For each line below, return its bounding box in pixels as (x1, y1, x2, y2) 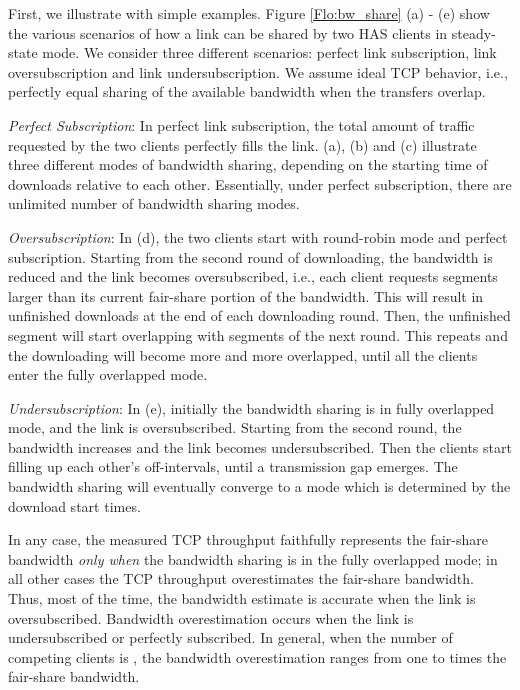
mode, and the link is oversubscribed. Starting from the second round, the (8, 417, 462, 438)
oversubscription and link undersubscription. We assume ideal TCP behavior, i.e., (8, 61, 508, 82)
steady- (451, 22, 496, 43)
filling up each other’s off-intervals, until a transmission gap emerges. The (8, 456, 458, 477)
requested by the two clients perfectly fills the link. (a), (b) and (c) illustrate (8, 134, 477, 155)
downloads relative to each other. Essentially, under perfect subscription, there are (8, 173, 512, 194)
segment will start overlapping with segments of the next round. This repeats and (8, 324, 508, 345)
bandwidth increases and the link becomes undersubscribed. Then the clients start (8, 436, 512, 457)
